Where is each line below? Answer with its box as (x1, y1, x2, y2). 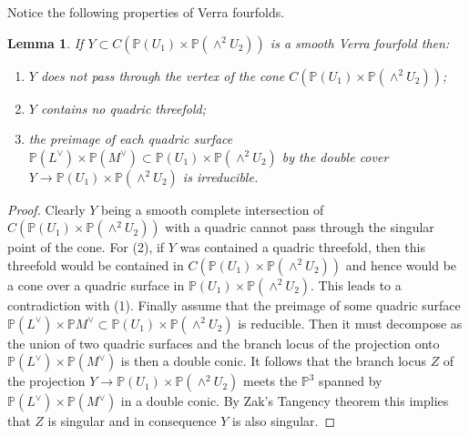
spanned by (319, 371, 382, 390)
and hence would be (345, 255, 457, 274)
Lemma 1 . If (7, 33, 84, 52)
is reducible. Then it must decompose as (238, 313, 463, 332)
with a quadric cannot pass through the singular (165, 218, 434, 237)
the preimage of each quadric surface (28, 129, 233, 148)
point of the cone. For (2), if (7, 238, 165, 257)
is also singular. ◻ (232, 411, 336, 431)
